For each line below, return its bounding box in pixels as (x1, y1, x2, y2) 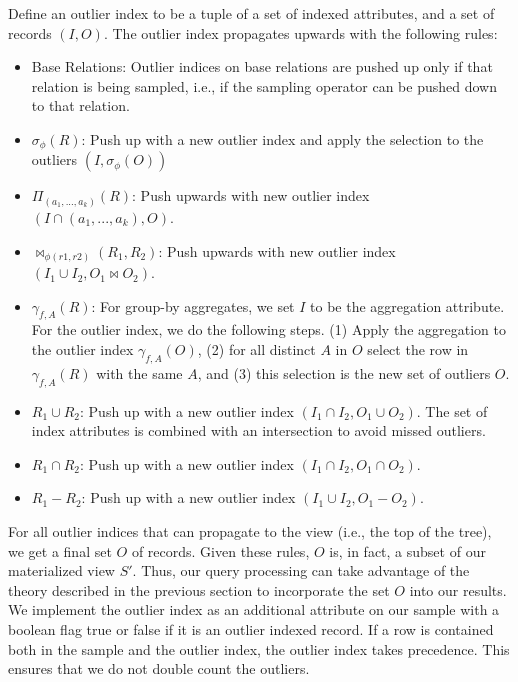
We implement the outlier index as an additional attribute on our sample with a (8, 599, 500, 620)
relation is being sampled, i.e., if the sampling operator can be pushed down (31, 75, 497, 96)
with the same (96, 362, 183, 383)
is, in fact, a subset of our (329, 540, 486, 561)
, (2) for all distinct (197, 339, 316, 360)
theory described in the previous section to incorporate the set (8, 579, 390, 600)
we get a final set (8, 540, 112, 561)
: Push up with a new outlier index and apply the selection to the (81, 128, 484, 149)
